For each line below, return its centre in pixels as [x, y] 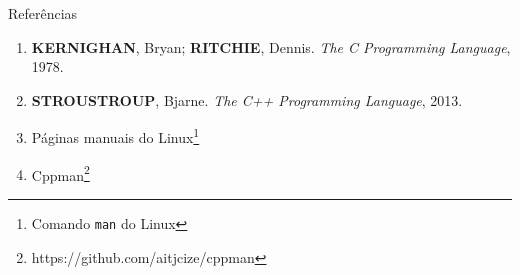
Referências [43, 13]
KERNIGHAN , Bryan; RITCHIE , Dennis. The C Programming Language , [271, 46]
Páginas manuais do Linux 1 [115, 136]
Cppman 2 [60, 173]
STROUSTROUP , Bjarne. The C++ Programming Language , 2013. [247, 99]
